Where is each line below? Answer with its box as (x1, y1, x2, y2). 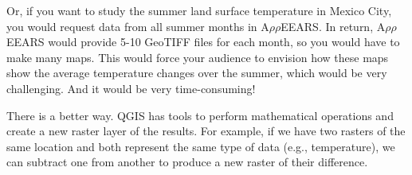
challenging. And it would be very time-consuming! (6, 80, 256, 96)
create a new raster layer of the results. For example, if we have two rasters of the (6, 122, 406, 139)
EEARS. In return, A (281, 17, 386, 34)
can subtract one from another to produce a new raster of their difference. (6, 154, 368, 170)
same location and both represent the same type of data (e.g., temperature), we (6, 138, 395, 154)
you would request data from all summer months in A (6, 17, 269, 34)
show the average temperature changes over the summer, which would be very (6, 64, 387, 81)
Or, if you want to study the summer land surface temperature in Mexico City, (6, 2, 392, 18)
